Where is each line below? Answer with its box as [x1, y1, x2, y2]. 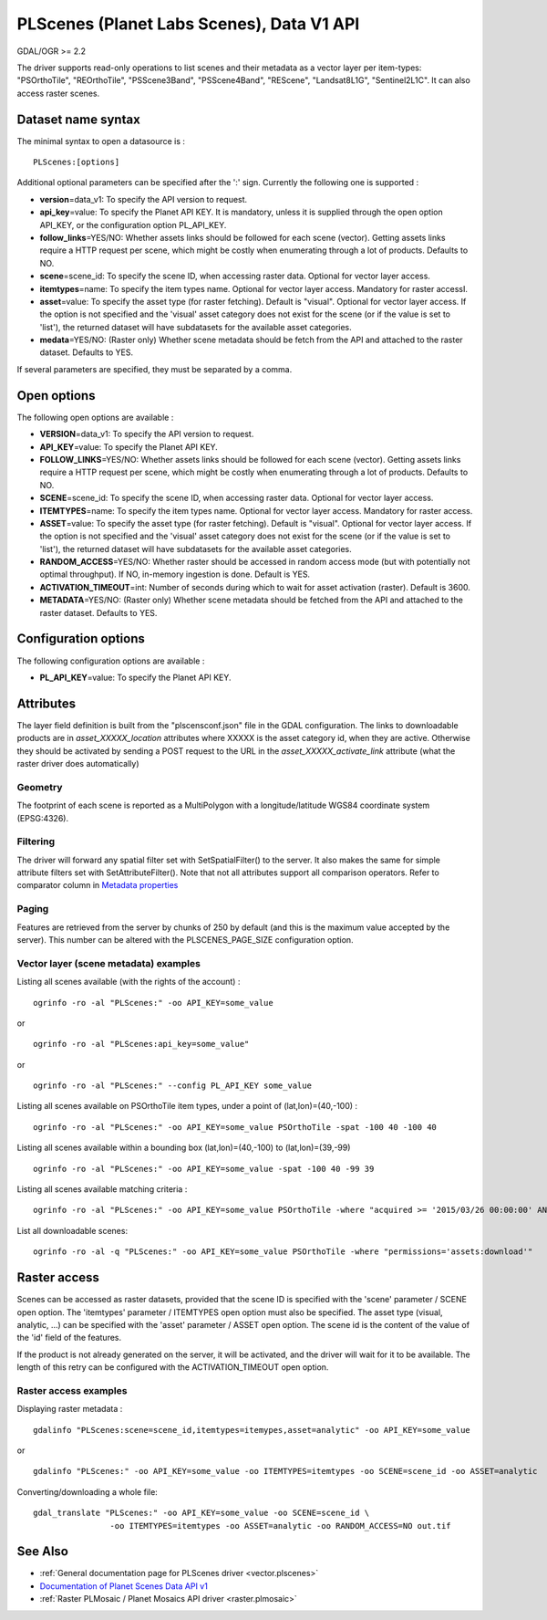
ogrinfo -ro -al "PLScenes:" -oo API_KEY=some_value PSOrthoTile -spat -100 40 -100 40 [33, 1122, 438, 1132]
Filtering [16, 835, 55, 848]
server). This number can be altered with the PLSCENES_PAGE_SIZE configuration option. [16, 935, 355, 945]
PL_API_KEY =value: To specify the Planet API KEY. [39, 672, 232, 683]
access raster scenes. [16, 88, 100, 99]
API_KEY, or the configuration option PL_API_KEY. [39, 219, 227, 230]
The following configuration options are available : [16, 655, 205, 666]
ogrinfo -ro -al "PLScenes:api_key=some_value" [33, 1039, 250, 1050]
